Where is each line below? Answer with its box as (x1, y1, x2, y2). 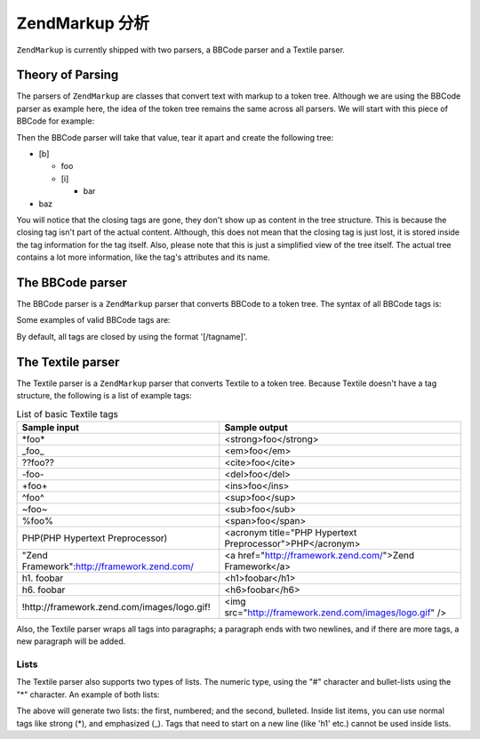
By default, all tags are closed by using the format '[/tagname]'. (16, 331, 248, 341)
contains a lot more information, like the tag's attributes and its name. (16, 252, 270, 262)
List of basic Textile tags (16, 407, 119, 420)
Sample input (21, 421, 80, 433)
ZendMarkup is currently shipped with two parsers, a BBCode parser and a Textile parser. (16, 44, 346, 55)
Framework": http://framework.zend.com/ (21, 560, 195, 573)
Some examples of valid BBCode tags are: (16, 315, 171, 325)
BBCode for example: (16, 116, 95, 126)
